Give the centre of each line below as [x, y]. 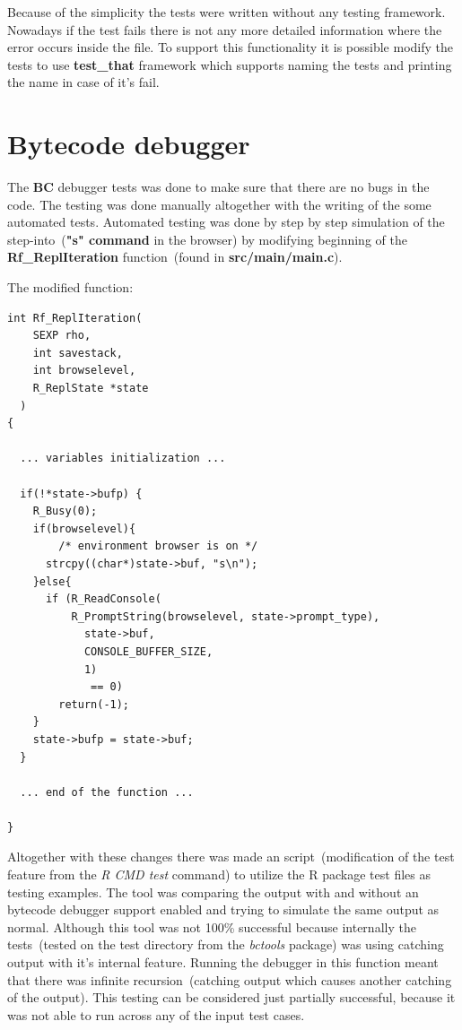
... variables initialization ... [123, 459]
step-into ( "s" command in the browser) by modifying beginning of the [207, 239]
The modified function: [70, 287]
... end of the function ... [107, 792]
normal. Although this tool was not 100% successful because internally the [212, 926]
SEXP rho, [62, 336]
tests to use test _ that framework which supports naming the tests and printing [230, 64]
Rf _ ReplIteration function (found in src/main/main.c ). [175, 257]
